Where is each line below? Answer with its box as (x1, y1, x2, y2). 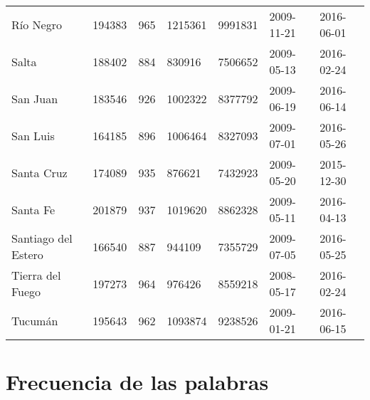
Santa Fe (11, 201, 55, 218)
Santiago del (11, 230, 73, 246)
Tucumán (11, 312, 58, 329)
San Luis (11, 127, 55, 144)
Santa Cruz (11, 164, 68, 181)
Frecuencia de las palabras (6, 367, 269, 396)
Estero (11, 246, 43, 263)
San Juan (11, 90, 58, 107)
